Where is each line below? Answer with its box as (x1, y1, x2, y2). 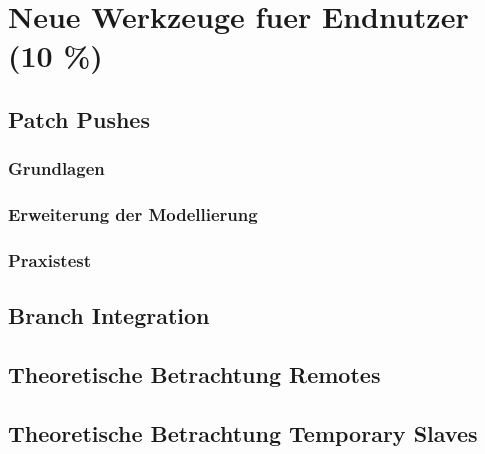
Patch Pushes (8, 103, 150, 134)
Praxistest (8, 247, 92, 272)
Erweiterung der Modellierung (8, 202, 258, 227)
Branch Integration (8, 300, 210, 331)
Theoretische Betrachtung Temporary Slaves (8, 417, 478, 448)
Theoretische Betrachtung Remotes (8, 359, 381, 390)
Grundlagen (8, 156, 105, 181)
